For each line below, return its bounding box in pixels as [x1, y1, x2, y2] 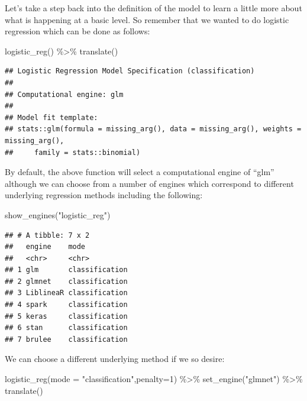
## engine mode [5, 242, 86, 251]
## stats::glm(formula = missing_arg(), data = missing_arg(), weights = [5, 125, 302, 134]
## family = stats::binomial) [5, 148, 141, 157]
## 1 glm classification [5, 266, 128, 274]
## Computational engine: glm [5, 90, 124, 99]
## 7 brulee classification [5, 335, 128, 344]
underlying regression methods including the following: [5, 189, 203, 201]
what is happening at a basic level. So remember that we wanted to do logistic [5, 13, 289, 25]
